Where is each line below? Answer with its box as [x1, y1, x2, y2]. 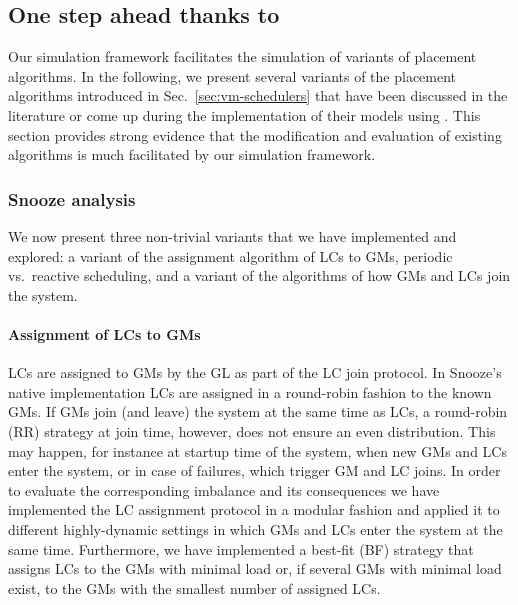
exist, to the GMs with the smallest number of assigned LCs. [8, 577, 381, 598]
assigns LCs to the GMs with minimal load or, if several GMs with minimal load [8, 558, 502, 579]
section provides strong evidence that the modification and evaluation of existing [8, 124, 502, 145]
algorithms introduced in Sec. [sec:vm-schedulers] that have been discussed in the [8, 85, 508, 106]
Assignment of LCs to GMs [8, 323, 201, 344]
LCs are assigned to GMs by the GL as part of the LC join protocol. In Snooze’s [8, 362, 502, 383]
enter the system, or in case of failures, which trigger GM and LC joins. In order [8, 460, 501, 481]
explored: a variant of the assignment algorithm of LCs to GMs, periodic [8, 245, 453, 266]
